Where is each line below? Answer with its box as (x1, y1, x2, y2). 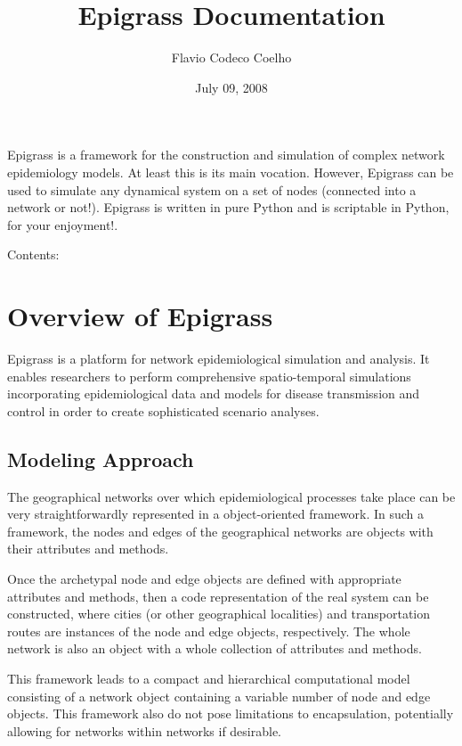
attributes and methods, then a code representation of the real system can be (7, 586, 429, 605)
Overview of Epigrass (7, 298, 273, 334)
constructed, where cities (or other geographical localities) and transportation (7, 604, 431, 623)
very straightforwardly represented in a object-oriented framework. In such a (7, 504, 425, 523)
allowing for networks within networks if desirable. (7, 721, 282, 740)
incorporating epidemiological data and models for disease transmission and (7, 384, 420, 403)
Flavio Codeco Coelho (171, 48, 292, 67)
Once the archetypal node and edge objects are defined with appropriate (7, 569, 401, 587)
